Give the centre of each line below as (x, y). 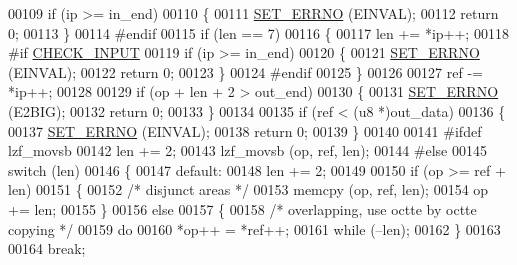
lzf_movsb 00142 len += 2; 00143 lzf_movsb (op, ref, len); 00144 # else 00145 (247, 150)
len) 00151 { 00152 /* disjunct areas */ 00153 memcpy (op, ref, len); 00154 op (248, 189)
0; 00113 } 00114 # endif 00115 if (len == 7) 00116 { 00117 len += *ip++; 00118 (258, 32)
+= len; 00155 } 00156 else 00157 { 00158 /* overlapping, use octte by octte (242, 208)
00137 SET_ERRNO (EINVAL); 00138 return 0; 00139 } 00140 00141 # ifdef (245, 130)
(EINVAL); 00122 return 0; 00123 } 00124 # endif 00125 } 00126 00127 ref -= (245, 71)
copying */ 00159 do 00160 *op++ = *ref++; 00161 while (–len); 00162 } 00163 (254, 228)
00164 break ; (47, 248)
